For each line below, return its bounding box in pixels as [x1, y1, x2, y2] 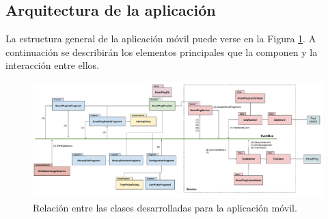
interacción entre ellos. [5, 58, 100, 72]
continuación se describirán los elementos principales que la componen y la [5, 44, 318, 59]
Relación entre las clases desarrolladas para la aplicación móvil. [33, 200, 297, 214]
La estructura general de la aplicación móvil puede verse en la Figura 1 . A [5, 31, 316, 46]
